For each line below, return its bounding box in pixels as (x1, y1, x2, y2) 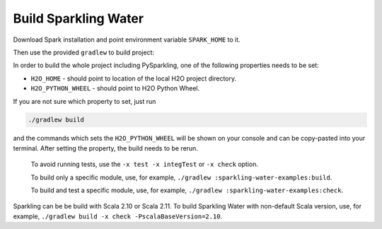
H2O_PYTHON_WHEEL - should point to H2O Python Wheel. (30, 84, 200, 93)
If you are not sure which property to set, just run (13, 97, 156, 105)
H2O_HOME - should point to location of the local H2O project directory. (30, 74, 237, 83)
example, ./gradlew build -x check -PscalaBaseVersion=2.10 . (13, 212, 223, 221)
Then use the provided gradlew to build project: (13, 48, 155, 57)
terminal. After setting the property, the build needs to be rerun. (13, 143, 198, 152)
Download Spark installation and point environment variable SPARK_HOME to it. (13, 35, 241, 44)
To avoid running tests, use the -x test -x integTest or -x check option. (30, 160, 258, 169)
